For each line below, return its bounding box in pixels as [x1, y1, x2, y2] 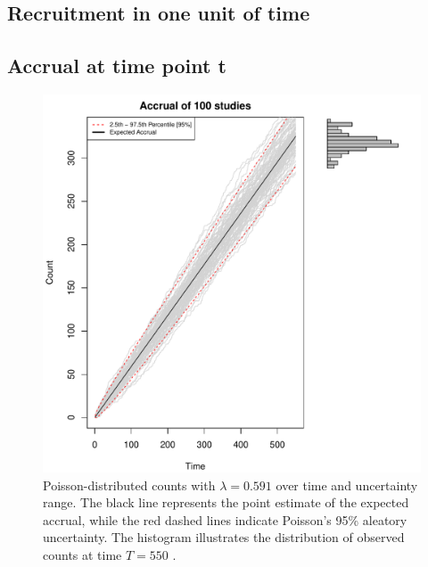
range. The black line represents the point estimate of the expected [43, 493, 409, 512]
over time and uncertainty [276, 475, 418, 494]
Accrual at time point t [7, 52, 226, 79]
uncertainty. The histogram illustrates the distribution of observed [43, 528, 405, 546]
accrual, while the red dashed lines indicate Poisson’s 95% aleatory [43, 510, 407, 529]
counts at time [43, 545, 122, 563]
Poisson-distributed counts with [43, 475, 216, 494]
